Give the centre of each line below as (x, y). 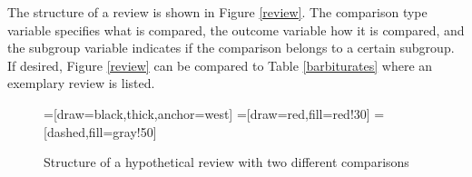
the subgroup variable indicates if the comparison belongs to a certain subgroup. (231, 48)
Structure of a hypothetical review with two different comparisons (226, 162)
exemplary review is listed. (81, 83)
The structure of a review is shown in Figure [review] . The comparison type (217, 12)
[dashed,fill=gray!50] (100, 131)
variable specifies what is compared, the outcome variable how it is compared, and (236, 29)
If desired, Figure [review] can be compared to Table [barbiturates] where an (220, 65)
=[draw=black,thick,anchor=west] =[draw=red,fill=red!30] (207, 113)
